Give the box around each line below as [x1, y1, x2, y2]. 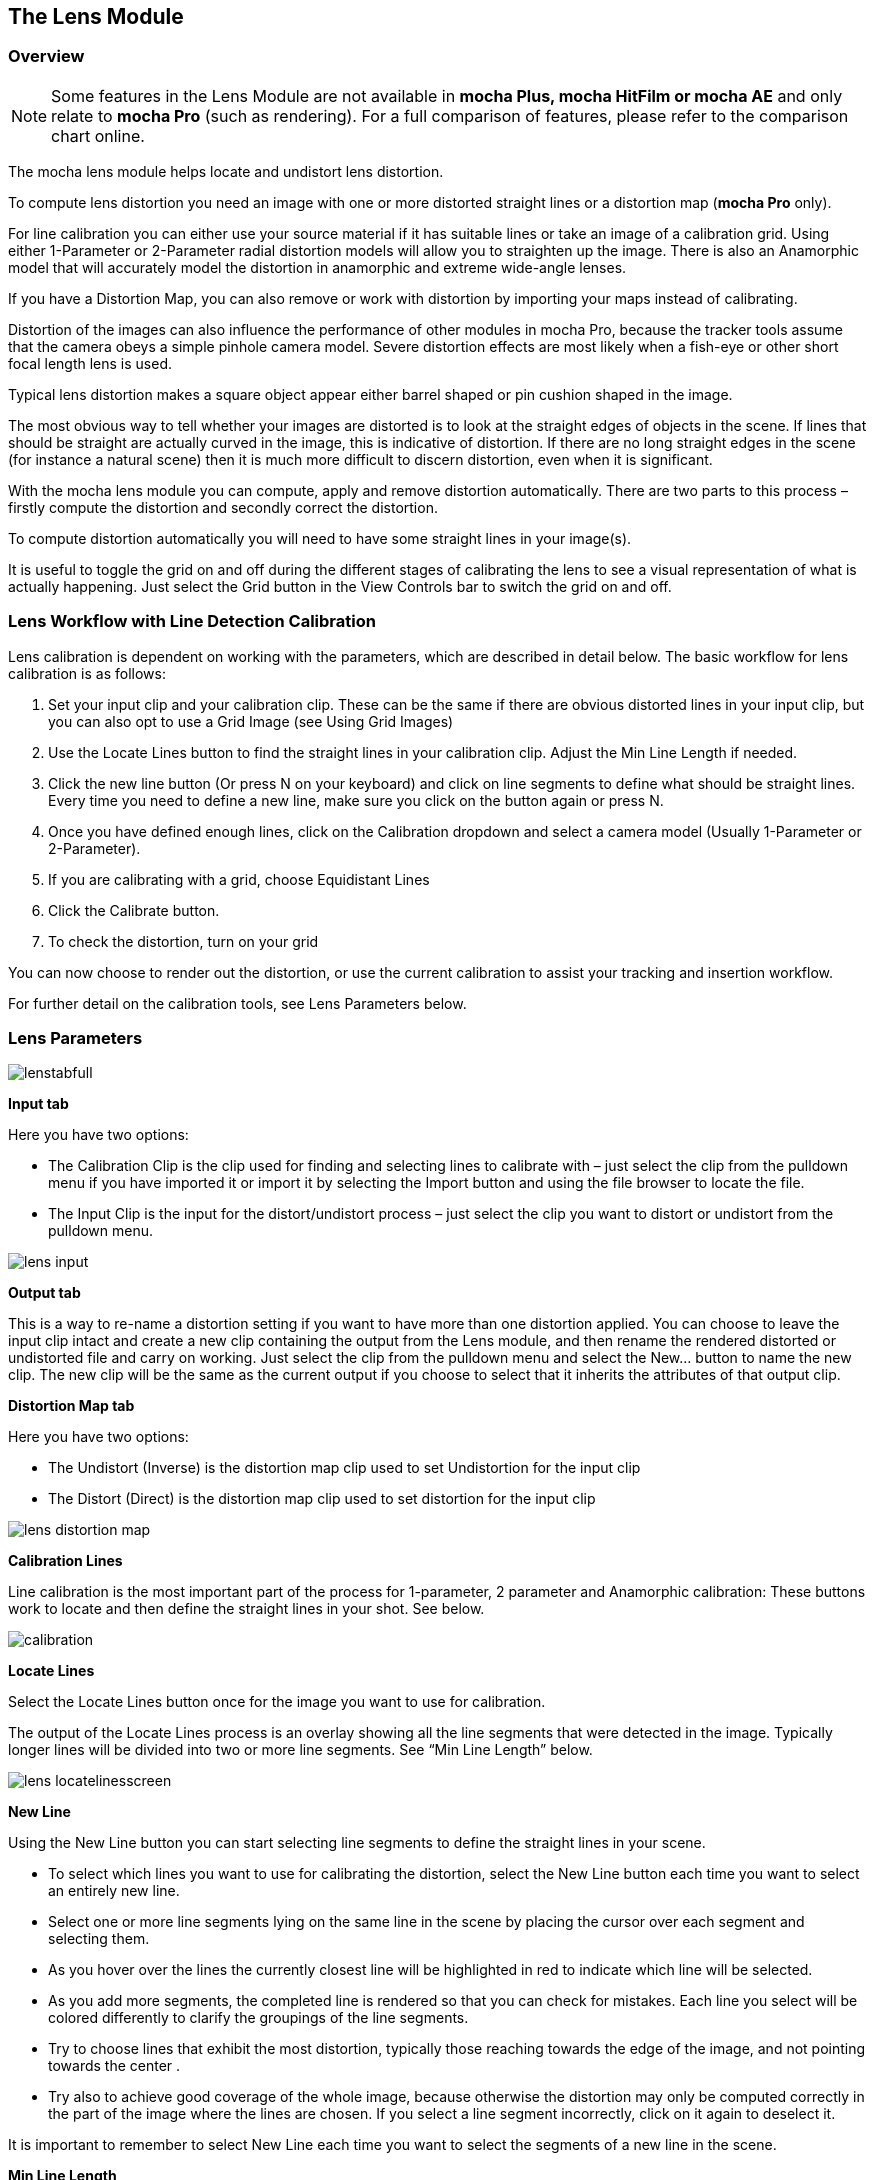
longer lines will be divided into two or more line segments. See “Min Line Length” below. [8, 1741, 593, 1759]
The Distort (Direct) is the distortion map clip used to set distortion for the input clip [48, 1490, 596, 1508]
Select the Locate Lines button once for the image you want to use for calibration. [8, 1693, 546, 1711]
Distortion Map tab [8, 1397, 135, 1415]
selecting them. [48, 1930, 150, 1948]
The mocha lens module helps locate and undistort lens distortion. [8, 162, 444, 180]
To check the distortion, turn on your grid [48, 932, 319, 950]
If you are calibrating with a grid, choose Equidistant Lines [48, 870, 430, 888]
